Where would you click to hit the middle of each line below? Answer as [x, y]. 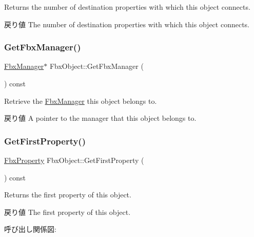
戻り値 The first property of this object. [67, 212]
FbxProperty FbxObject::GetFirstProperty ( [74, 160]
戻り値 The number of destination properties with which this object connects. [127, 24]
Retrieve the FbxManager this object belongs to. [81, 101]
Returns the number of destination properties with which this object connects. [127, 7]
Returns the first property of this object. [68, 195]
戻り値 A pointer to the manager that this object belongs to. [100, 118]
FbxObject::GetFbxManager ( [96, 66]
